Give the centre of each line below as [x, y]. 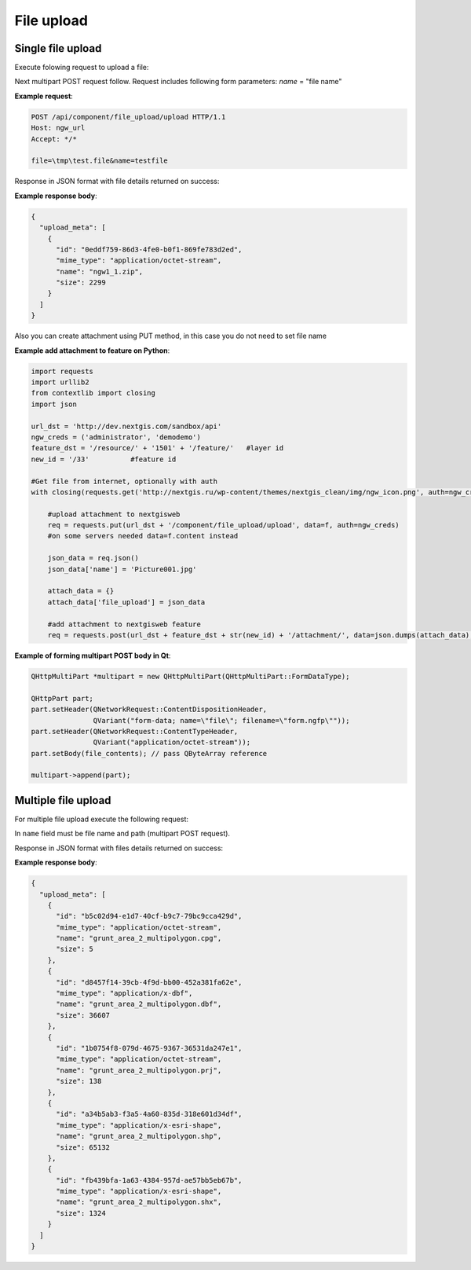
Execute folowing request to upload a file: [82, 68]
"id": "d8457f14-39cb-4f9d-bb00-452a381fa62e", [149, 982]
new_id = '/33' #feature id [104, 459]
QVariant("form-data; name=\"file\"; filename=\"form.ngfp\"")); [221, 720]
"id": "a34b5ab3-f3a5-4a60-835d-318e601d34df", [149, 1114]
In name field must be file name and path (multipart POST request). [122, 834]
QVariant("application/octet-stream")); [172, 742]
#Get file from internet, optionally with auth [124, 481]
